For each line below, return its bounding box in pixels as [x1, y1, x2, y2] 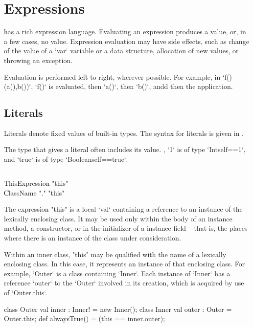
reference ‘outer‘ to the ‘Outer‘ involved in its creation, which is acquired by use [4, 278, 244, 288]
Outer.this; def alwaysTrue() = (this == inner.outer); [4, 313, 165, 324]
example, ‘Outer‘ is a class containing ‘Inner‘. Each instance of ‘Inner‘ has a [4, 268, 230, 278]
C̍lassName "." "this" [4, 187, 65, 197]
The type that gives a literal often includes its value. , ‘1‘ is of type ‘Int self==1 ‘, [4, 144, 246, 154]
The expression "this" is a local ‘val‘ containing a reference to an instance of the [4, 204, 243, 214]
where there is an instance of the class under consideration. [4, 233, 181, 243]
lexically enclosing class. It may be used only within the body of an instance [4, 213, 232, 223]
